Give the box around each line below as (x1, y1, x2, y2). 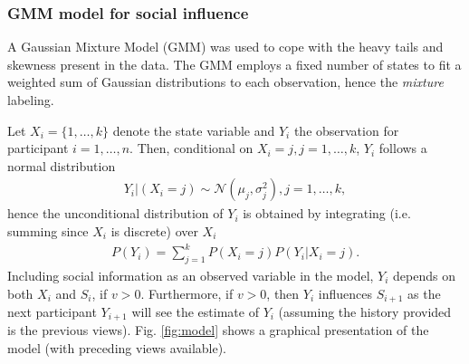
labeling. (7, 91, 54, 109)
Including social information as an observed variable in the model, (7, 265, 374, 284)
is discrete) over (110, 222, 198, 240)
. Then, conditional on (129, 139, 254, 158)
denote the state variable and (112, 120, 275, 139)
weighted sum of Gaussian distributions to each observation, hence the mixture (7, 72, 444, 91)
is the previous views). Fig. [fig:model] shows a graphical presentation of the (7, 321, 429, 340)
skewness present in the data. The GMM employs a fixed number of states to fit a (7, 54, 462, 73)
